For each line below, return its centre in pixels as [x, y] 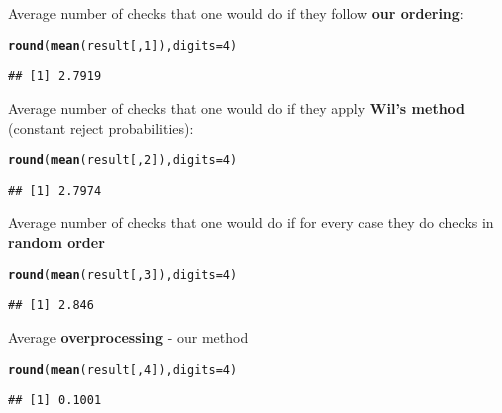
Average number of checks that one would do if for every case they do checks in [251, 222]
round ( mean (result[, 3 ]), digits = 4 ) [123, 274]
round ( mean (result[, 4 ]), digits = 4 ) [123, 369]
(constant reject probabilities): [101, 127]
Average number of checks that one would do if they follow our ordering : [236, 13]
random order [56, 242]
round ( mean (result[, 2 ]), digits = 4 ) [123, 160]
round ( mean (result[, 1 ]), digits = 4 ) [123, 45]
